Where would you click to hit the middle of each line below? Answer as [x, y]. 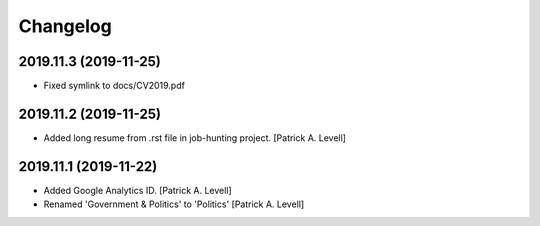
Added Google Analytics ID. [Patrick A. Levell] [137, 190]
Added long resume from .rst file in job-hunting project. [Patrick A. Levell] [195, 137]
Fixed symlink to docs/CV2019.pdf [114, 86]
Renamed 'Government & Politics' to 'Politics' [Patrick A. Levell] [174, 204]
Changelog [65, 26]
